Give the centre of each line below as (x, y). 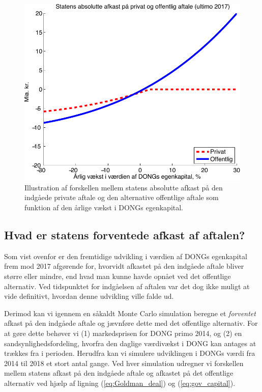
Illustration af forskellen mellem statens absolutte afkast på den (124, 187)
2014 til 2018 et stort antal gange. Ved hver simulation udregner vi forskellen (124, 363)
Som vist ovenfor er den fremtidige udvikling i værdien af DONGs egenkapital (126, 256)
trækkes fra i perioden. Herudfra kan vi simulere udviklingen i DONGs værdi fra (130, 353)
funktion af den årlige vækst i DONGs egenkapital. (104, 207)
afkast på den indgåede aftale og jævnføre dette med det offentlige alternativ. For (131, 323)
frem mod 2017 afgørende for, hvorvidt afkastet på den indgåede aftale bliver (124, 266)
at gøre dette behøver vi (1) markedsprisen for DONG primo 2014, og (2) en (123, 333)
